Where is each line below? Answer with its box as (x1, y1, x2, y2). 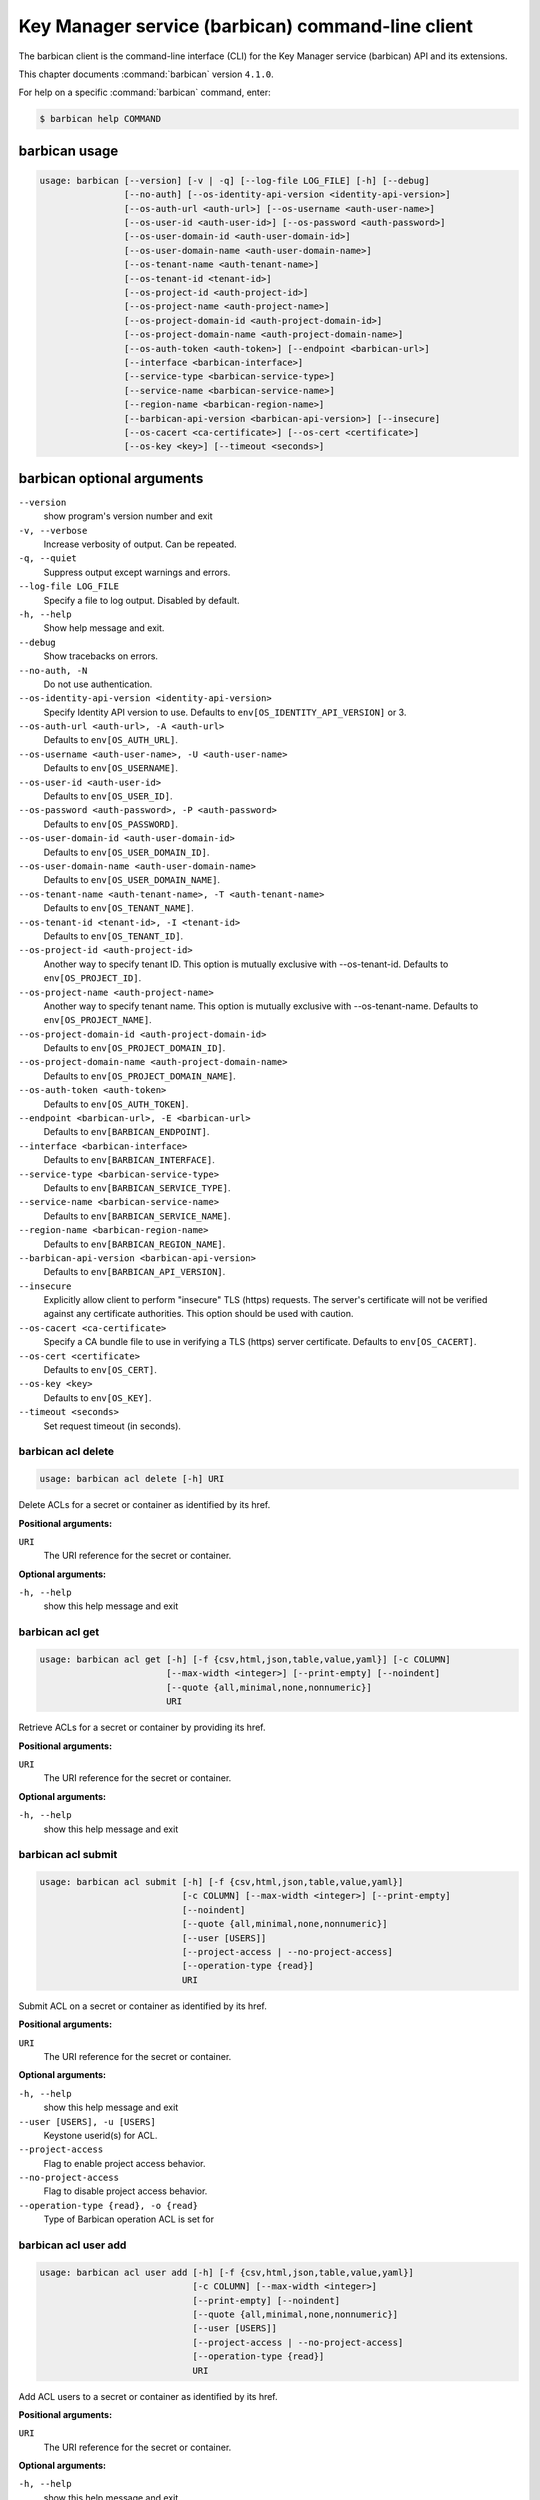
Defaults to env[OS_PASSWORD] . (43, 818, 179, 830)
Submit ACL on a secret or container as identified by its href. (18, 2000, 267, 2012)
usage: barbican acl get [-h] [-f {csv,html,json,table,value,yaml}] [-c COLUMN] (39, 1654, 452, 1665)
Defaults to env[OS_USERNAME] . (43, 762, 179, 774)
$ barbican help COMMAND (39, 113, 162, 125)
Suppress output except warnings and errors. (43, 566, 231, 578)
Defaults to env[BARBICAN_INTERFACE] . (43, 1154, 215, 1166)
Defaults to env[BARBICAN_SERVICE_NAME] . (43, 1210, 231, 1222)
